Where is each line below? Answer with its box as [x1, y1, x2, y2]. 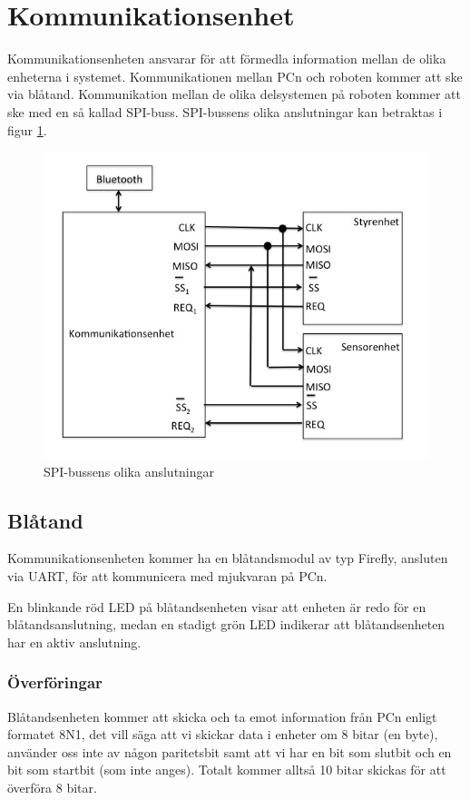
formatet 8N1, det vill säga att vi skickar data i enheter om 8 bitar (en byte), [7, 725, 438, 744]
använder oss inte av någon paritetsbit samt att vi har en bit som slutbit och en [7, 742, 452, 761]
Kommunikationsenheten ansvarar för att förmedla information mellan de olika [7, 49, 446, 68]
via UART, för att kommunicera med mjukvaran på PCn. [7, 567, 328, 586]
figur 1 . [7, 120, 47, 139]
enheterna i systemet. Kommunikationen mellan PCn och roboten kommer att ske [7, 66, 463, 85]
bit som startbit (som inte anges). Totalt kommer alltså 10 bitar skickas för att [7, 760, 446, 779]
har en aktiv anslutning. [7, 632, 142, 651]
